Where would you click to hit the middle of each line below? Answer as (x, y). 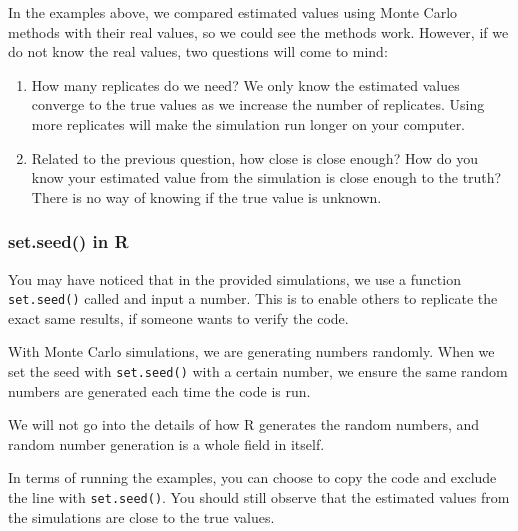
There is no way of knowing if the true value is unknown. (206, 196)
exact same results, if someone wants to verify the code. (178, 317)
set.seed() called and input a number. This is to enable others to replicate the (253, 298)
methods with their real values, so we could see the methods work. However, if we (258, 31)
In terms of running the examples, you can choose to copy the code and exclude (252, 477)
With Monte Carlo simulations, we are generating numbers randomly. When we (251, 351)
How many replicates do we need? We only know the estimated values (245, 84)
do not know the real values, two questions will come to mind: (198, 51)
